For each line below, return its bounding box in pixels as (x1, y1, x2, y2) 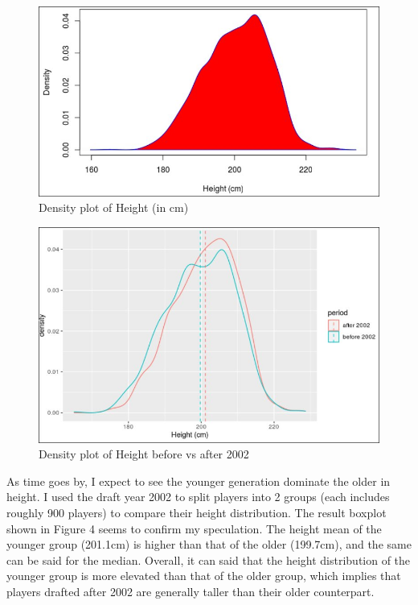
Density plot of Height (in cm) (39, 199, 189, 216)
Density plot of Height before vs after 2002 (39, 445, 249, 462)
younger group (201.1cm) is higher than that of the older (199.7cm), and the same (6, 536, 412, 553)
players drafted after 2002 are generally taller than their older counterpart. (6, 582, 375, 599)
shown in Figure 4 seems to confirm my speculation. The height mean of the (6, 520, 382, 537)
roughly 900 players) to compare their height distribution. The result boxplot (6, 503, 387, 520)
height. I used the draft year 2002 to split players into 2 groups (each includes (6, 488, 390, 505)
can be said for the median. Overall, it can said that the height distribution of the (6, 551, 411, 568)
